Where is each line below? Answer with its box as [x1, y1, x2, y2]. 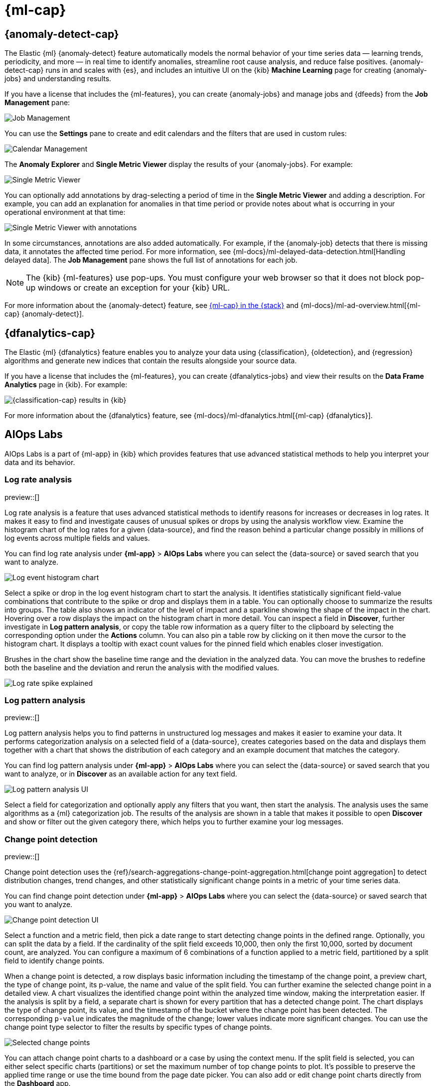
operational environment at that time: [4, 208, 126, 217]
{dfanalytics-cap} [4, 326, 96, 339]
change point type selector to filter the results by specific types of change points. [4, 1023, 272, 1032]
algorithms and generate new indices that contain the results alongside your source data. [4, 356, 297, 365]
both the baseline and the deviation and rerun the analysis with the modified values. [4, 663, 280, 672]
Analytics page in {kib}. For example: [4, 380, 128, 389]
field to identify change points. [4, 956, 105, 965]
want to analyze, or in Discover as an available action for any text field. [4, 770, 237, 778]
